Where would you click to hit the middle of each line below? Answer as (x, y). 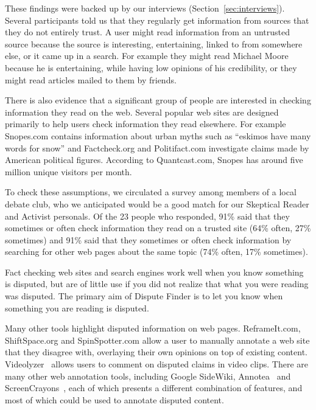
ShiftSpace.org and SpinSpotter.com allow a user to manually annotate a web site (157, 340)
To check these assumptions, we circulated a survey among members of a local (151, 192)
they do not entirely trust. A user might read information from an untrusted (147, 32)
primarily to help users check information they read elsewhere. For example (146, 124)
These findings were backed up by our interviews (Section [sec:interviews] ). (145, 8)
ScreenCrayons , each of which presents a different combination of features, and (154, 388)
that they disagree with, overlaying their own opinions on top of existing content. (156, 352)
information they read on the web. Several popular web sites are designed (142, 112)
